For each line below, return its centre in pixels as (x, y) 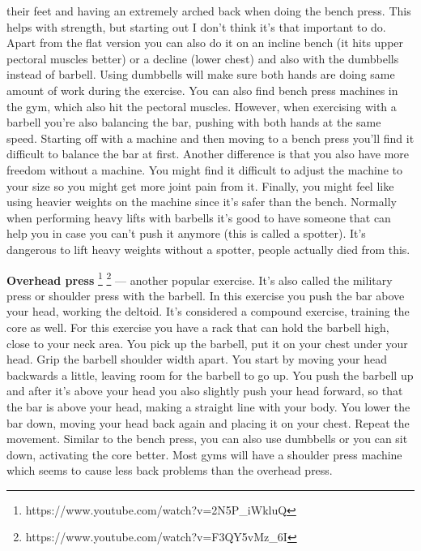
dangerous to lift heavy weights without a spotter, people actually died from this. (208, 249)
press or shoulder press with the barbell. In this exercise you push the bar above (206, 295)
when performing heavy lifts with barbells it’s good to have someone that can (199, 217)
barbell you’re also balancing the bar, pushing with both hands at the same (194, 122)
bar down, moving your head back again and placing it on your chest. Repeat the (208, 422)
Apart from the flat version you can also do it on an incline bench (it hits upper (205, 43)
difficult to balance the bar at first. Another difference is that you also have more (208, 154)
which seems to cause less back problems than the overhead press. (170, 470)
